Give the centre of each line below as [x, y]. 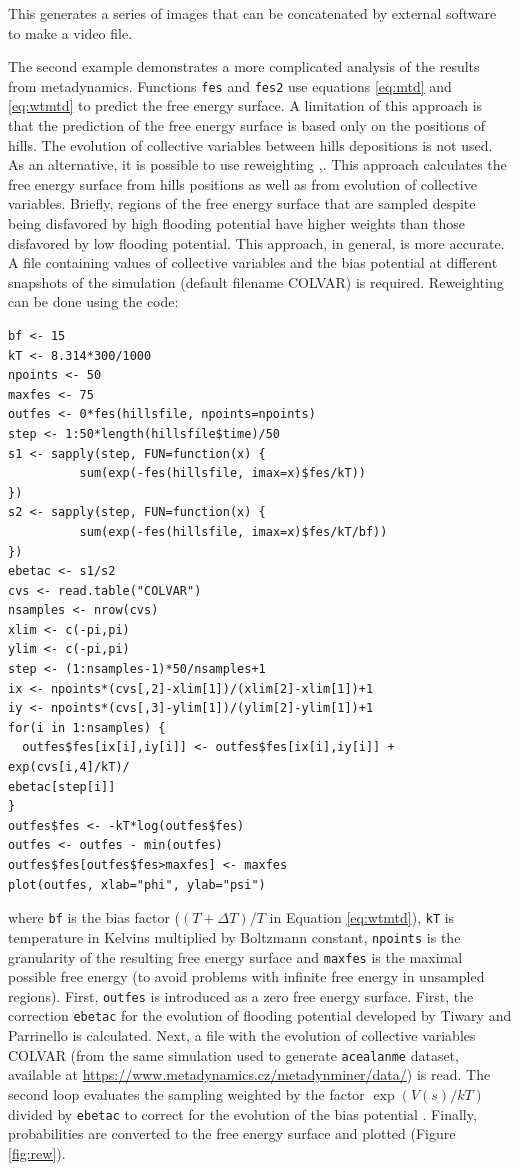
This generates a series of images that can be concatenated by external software [252, 13]
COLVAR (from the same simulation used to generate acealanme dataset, [233, 1054]
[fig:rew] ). [37, 1152]
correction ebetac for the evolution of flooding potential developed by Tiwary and [260, 1015]
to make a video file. [70, 32]
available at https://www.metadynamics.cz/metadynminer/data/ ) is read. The [249, 1074]
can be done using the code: [93, 301]
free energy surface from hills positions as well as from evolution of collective [242, 183]
